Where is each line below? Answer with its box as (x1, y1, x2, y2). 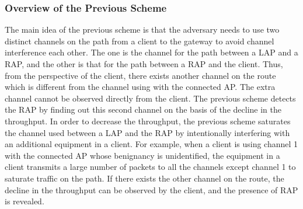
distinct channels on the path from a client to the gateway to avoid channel (5, 34, 274, 47)
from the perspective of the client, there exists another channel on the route (5, 69, 276, 81)
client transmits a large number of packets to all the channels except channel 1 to (5, 161, 296, 173)
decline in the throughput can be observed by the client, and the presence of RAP (5, 183, 298, 196)
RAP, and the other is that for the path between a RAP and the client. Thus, (5, 58, 283, 69)
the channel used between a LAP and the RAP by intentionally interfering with (5, 126, 290, 138)
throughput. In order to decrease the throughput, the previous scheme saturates (5, 114, 291, 127)
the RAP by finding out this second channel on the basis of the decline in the (5, 103, 281, 116)
